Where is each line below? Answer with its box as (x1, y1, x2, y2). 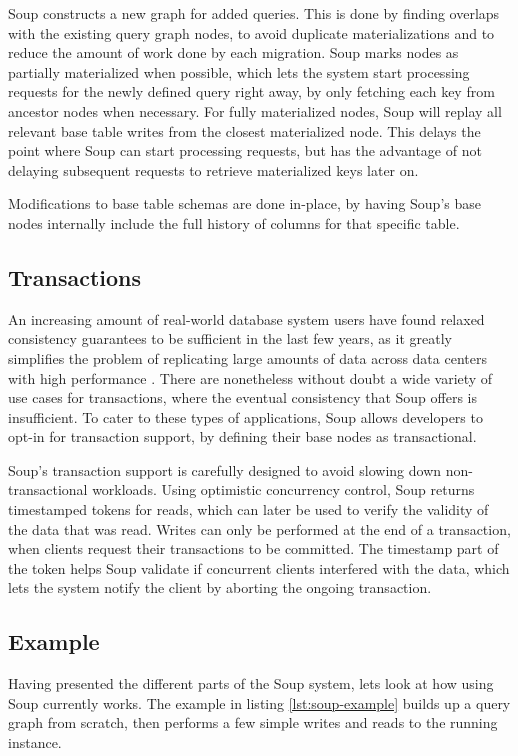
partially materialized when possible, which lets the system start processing (8, 61, 470, 82)
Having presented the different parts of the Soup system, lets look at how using (8, 673, 494, 694)
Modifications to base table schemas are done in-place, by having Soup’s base (8, 193, 481, 214)
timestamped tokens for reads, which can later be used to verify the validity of (8, 499, 489, 520)
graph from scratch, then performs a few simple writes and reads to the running (8, 712, 498, 733)
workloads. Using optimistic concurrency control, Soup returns (92, 479, 475, 500)
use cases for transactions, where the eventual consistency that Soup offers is (8, 387, 478, 408)
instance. (8, 732, 62, 753)
